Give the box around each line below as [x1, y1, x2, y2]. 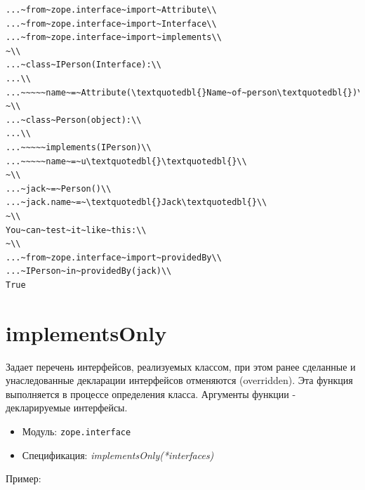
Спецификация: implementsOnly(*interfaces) [22, 447, 214, 462]
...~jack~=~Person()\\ [6, 183, 112, 194]
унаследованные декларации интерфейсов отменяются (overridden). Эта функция [6, 373, 353, 388]
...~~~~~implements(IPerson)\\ [6, 142, 152, 152]
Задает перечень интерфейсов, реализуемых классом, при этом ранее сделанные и [6, 359, 356, 373]
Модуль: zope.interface [22, 423, 131, 438]
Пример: [6, 471, 41, 486]
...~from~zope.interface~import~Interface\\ [6, 18, 217, 29]
